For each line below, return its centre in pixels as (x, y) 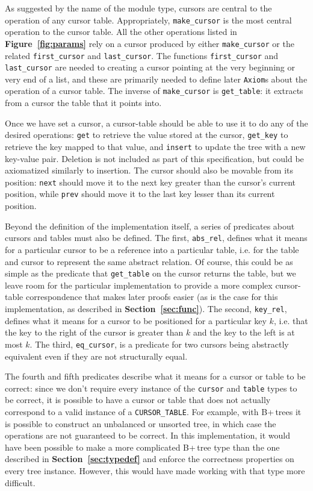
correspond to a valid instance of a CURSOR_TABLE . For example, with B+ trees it (153, 411)
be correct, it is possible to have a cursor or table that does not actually (138, 400)
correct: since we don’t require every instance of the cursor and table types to (151, 388)
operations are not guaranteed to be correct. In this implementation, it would (148, 435)
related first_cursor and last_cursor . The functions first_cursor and (142, 55)
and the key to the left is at (244, 332)
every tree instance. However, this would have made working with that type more (155, 470)
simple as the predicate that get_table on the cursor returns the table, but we (150, 273)
